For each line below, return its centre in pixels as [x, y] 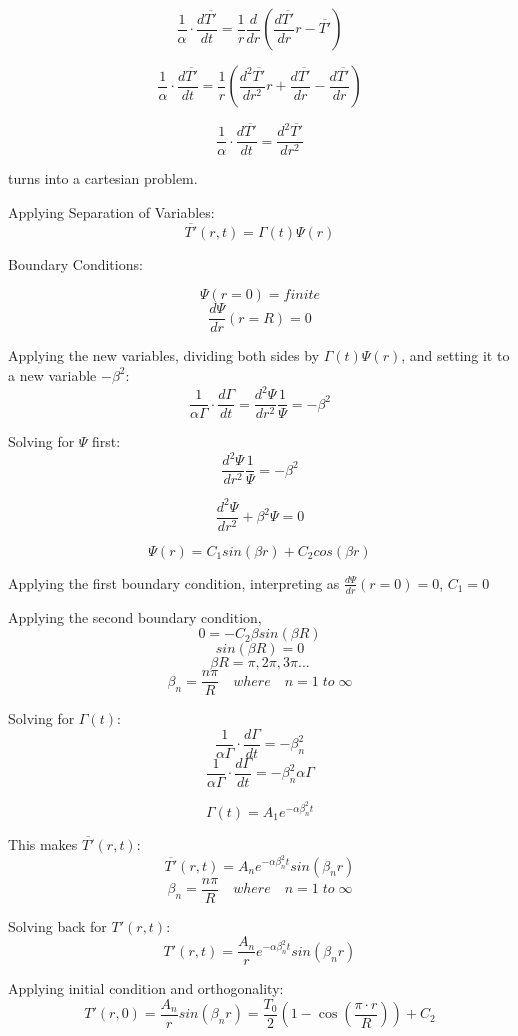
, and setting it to [455, 355]
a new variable [52, 374]
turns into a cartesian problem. [103, 178]
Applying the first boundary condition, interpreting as [174, 582]
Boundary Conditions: [75, 263]
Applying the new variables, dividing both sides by [164, 355]
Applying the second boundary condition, [135, 616]
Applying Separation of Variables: [111, 211]
